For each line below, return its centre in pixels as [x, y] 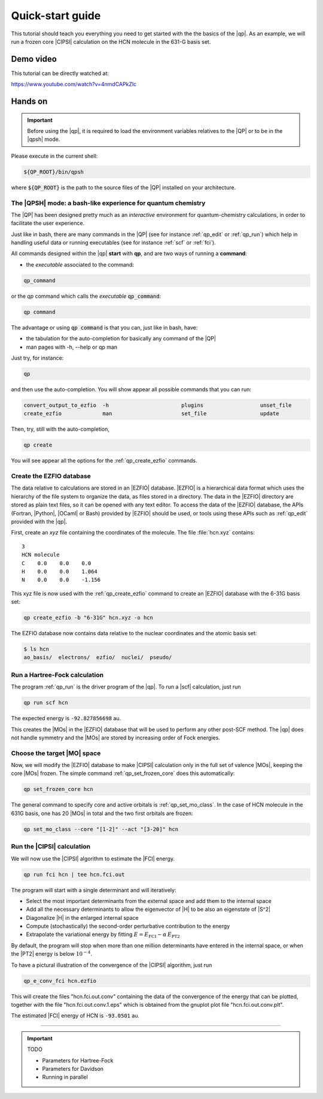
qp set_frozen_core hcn [59, 789]
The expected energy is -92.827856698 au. [66, 718]
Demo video [34, 59]
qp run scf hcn [46, 703]
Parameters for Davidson [73, 1068]
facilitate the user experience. [48, 223]
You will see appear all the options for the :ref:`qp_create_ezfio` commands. [104, 461]
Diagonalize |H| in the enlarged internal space [82, 917]
